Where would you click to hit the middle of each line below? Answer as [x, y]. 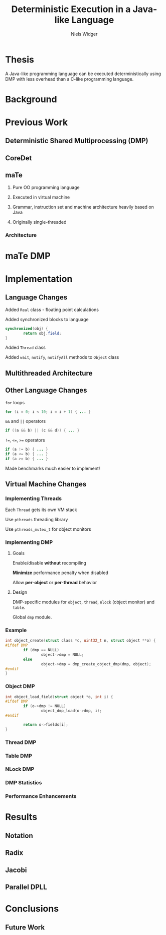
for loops [15, 402]
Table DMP [19, 756]
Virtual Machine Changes [46, 484]
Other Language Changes [46, 390]
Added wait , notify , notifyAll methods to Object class [62, 357]
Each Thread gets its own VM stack [41, 510]
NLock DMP [20, 769]
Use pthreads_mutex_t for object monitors [48, 529]
